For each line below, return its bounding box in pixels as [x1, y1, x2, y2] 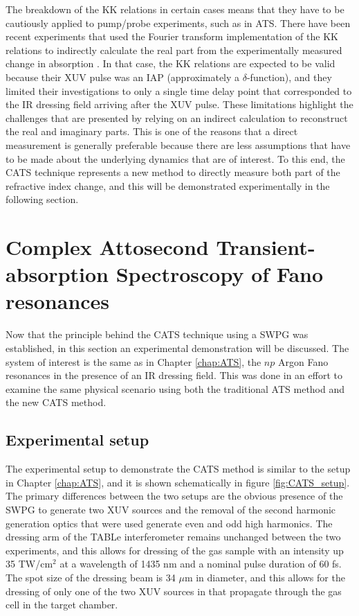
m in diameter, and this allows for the [184, 570, 345, 584]
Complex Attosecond [6, 233, 209, 261]
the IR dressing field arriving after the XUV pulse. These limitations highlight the [6, 97, 353, 112]
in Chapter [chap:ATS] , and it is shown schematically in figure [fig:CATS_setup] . [6, 475, 350, 489]
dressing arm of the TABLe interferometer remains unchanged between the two [6, 529, 341, 544]
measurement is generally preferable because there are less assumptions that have [6, 137, 351, 152]
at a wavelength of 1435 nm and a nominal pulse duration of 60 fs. [59, 556, 342, 571]
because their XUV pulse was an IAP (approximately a [6, 69, 240, 84]
